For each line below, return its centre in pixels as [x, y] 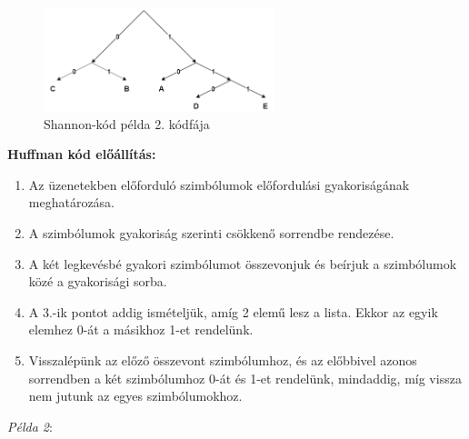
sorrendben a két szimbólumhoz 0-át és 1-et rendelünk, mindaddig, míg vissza [245, 378]
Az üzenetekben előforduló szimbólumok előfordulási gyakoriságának [219, 184]
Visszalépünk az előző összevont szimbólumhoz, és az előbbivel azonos [223, 359]
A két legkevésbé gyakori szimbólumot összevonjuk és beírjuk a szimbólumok [243, 263]
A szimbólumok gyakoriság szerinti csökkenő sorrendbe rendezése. [211, 232]
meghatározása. [72, 202]
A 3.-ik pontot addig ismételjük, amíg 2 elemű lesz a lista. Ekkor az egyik [233, 311]
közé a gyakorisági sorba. [98, 281]
